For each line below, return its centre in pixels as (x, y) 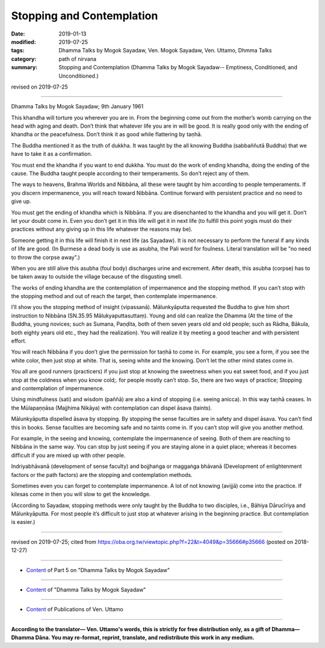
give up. (21, 201)
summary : (24, 67)
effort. (19, 341)
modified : (23, 42)
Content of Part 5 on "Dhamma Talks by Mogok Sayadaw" (98, 570)
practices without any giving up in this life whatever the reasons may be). (102, 229)
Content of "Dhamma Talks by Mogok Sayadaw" (86, 590)
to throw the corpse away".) (46, 257)
